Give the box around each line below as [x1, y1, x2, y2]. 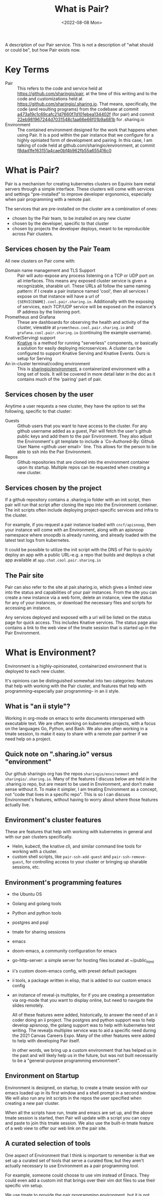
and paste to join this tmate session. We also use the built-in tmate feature [5, 1120, 154, 1126]
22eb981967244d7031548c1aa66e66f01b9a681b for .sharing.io [17, 116, 145, 122]
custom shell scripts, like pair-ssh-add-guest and [12, 854, 111, 859]
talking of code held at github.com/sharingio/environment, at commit [17, 142, 155, 148]
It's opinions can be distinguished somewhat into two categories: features [5, 678, 153, 683]
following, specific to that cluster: [5, 408, 72, 414]
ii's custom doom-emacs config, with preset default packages [12, 968, 137, 974]
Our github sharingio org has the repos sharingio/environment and [5, 771, 139, 777]
